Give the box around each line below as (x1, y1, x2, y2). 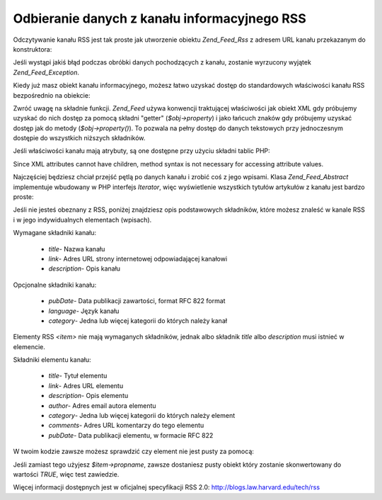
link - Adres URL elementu (48, 381, 124, 390)
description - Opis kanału (48, 264, 120, 273)
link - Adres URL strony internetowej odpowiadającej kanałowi (48, 254, 228, 263)
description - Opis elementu (48, 392, 129, 400)
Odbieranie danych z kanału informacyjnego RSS (13, 11, 307, 26)
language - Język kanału (48, 307, 120, 315)
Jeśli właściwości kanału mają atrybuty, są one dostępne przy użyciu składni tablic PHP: (13, 147, 270, 155)
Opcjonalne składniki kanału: (13, 280, 97, 289)
